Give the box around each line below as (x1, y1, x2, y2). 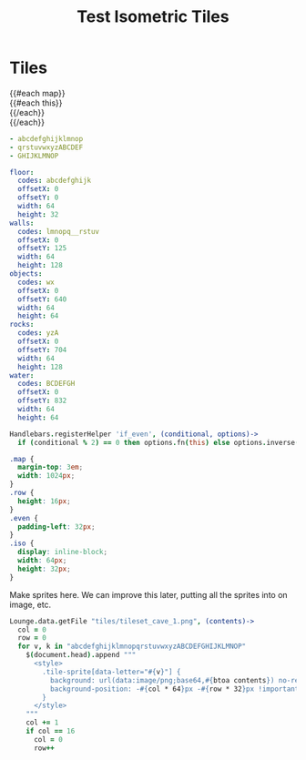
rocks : (9, 320, 35, 329)
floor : (9, 167, 35, 177)
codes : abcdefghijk (17, 176, 92, 186)
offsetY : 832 (17, 396, 67, 406)
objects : (9, 269, 43, 279)
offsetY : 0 (17, 193, 59, 202)
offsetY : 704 (17, 345, 67, 354)
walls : (9, 218, 35, 228)
